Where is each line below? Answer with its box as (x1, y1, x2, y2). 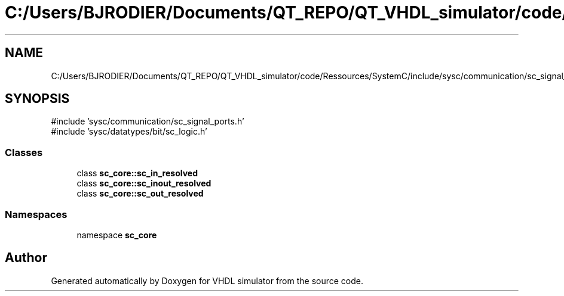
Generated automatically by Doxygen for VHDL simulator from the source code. (51, 275, 364, 286)
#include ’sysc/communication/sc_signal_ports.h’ (51, 116, 244, 127)
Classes (5, 146, 43, 158)
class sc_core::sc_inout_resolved (76, 178, 211, 189)
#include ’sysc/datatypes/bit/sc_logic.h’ (51, 126, 207, 137)
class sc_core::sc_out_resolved (76, 188, 204, 199)
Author (5, 250, 47, 266)
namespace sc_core (76, 229, 157, 240)
